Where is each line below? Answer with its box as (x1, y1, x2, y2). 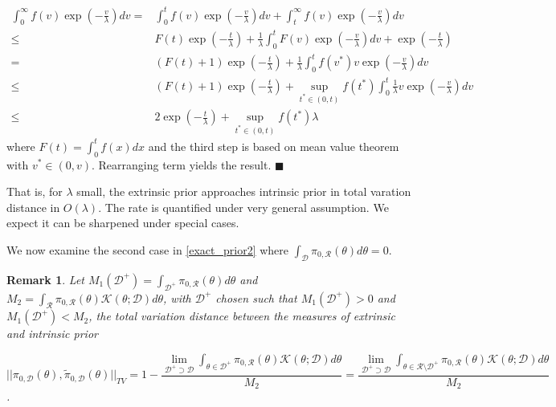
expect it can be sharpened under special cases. (6, 214, 239, 231)
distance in (6, 198, 60, 215)
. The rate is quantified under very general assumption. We (98, 198, 389, 215)
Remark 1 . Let (6, 271, 84, 287)
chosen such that (215, 289, 297, 306)
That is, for (6, 183, 63, 200)
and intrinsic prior (6, 325, 98, 342)
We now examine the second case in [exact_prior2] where (6, 241, 289, 258)
